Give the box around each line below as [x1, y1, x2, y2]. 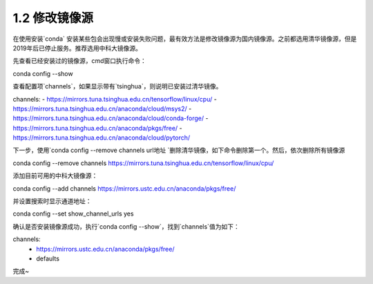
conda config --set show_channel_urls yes [12, 209, 134, 218]
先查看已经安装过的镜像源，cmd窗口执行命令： [12, 57, 146, 65]
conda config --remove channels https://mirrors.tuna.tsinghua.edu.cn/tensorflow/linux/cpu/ [12, 159, 274, 167]
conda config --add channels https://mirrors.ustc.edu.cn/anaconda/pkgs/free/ [12, 184, 236, 193]
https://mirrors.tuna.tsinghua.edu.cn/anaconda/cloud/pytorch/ [12, 133, 191, 142]
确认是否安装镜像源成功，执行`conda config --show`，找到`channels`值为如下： [12, 222, 240, 231]
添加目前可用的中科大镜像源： [12, 171, 98, 180]
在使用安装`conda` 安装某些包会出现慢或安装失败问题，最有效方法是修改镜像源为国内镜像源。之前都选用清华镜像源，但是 [12, 35, 357, 43]
